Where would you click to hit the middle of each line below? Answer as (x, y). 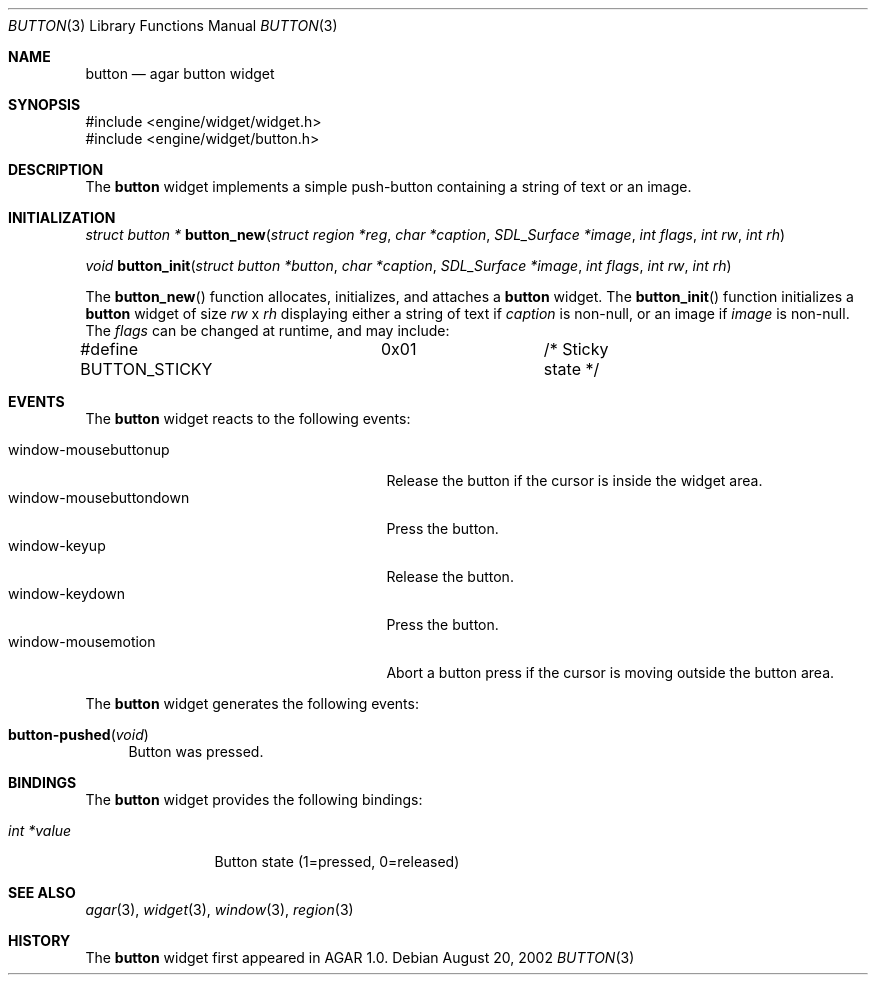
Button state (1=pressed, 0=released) (337, 861)
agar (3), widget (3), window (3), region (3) (219, 909)
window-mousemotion (82, 641)
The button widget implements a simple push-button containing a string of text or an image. (388, 186)
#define (109, 349)
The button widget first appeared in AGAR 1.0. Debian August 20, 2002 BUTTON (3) (360, 957)
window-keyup (57, 545)
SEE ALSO (42, 892)
